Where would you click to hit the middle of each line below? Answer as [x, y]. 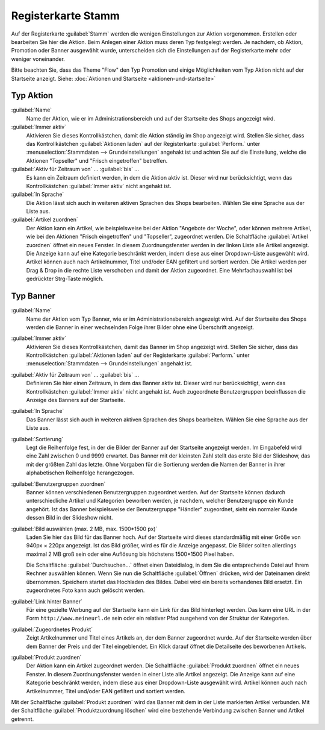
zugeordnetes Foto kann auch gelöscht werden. [85, 590]
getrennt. [23, 719]
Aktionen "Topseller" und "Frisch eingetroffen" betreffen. [97, 160]
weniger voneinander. [38, 59]
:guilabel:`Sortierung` [37, 439]
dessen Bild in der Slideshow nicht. [70, 518]
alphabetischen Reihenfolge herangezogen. [80, 473]
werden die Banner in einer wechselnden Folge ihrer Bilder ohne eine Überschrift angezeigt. [140, 327]
